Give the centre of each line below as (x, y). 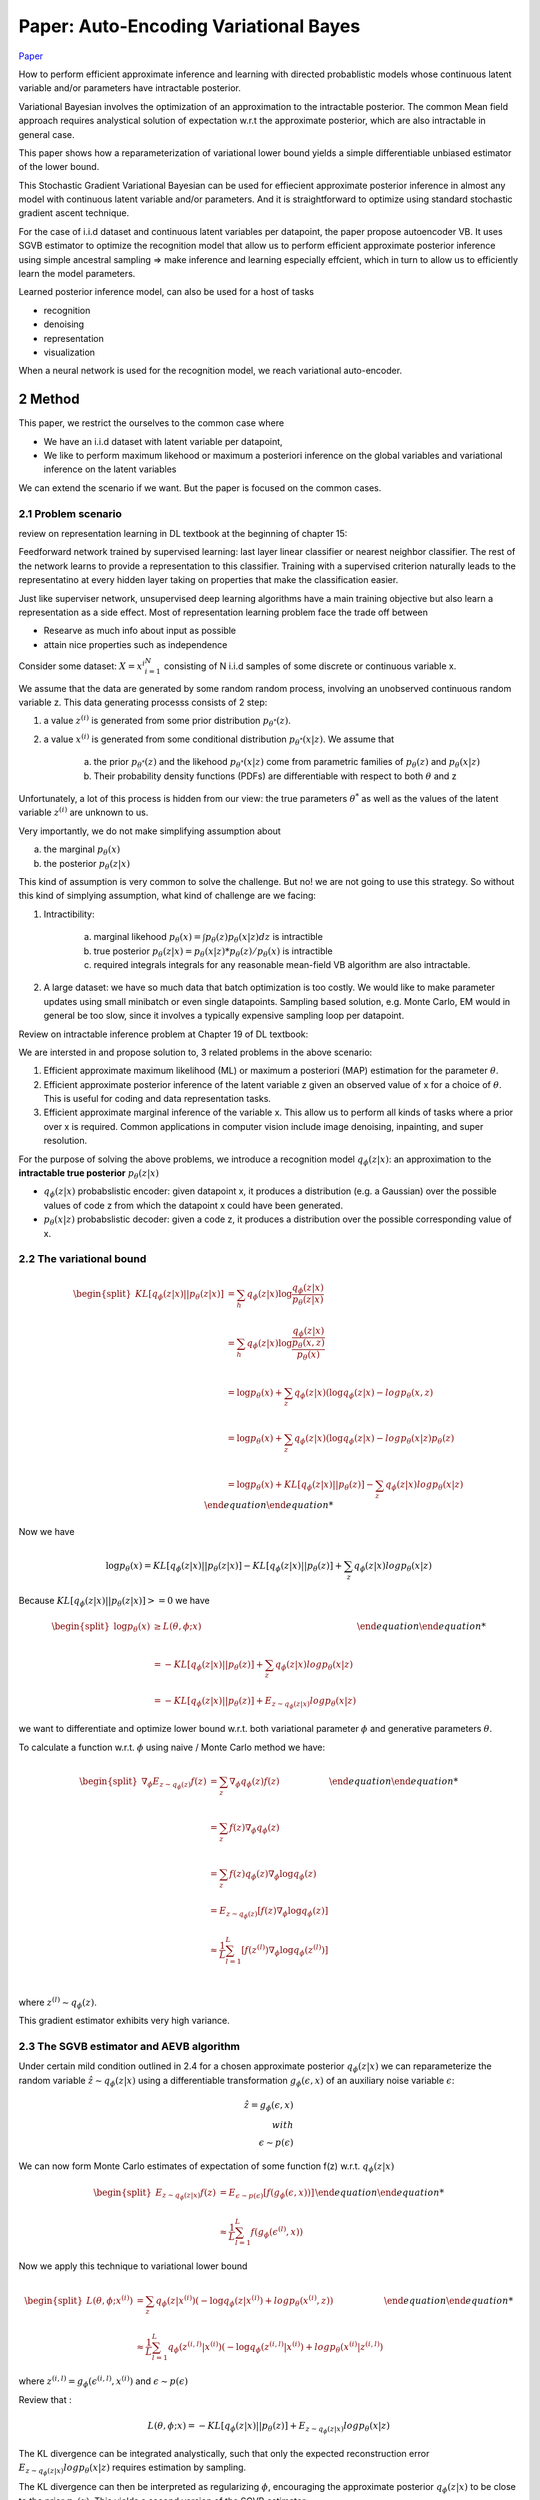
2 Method (49, 399)
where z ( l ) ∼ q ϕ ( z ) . (57, 2002)
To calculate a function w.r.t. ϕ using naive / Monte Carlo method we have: (171, 1747)
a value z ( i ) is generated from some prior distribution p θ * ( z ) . (167, 721)
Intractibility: (69, 914)
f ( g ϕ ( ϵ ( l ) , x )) (277, 2232)
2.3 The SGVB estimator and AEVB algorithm (129, 2046)
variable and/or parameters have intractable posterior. (130, 88)
